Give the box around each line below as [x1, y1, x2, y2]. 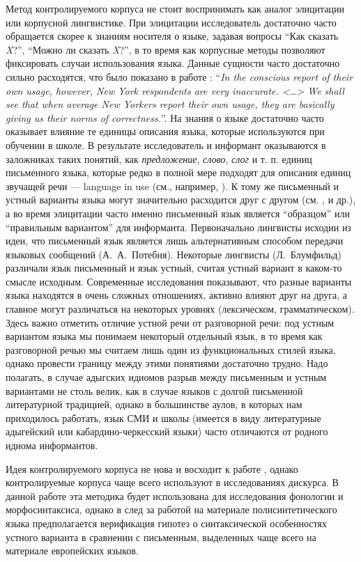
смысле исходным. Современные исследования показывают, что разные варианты [6, 274, 352, 288]
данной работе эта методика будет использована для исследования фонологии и [6, 488, 344, 503]
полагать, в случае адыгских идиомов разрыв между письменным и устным [6, 370, 327, 384]
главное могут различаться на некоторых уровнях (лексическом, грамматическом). [6, 302, 355, 316]
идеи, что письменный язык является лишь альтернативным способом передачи [6, 233, 344, 248]
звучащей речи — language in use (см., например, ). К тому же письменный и [6, 178, 339, 193]
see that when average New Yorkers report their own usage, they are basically [6, 97, 335, 111]
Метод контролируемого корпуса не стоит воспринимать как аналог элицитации [6, 1, 345, 15]
